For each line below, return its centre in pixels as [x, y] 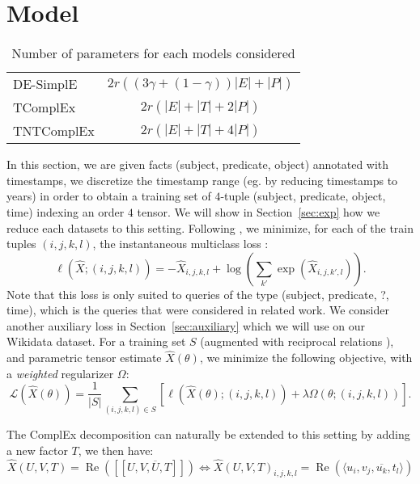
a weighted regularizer [60, 373]
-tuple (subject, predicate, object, [303, 196]
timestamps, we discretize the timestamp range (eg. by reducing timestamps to [202, 180]
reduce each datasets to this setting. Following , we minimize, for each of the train [210, 227]
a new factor [37, 450]
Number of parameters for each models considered [153, 53]
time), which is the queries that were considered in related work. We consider [198, 310]
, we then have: [116, 450]
